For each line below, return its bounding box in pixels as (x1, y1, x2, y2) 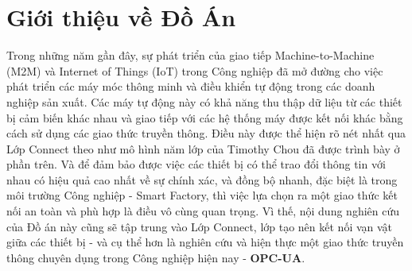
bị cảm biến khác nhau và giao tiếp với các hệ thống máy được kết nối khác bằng (6, 109, 403, 126)
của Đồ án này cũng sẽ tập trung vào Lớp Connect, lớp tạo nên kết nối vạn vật (6, 218, 393, 234)
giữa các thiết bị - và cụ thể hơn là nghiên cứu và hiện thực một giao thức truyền (6, 234, 404, 250)
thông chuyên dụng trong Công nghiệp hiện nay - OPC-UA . (6, 249, 305, 265)
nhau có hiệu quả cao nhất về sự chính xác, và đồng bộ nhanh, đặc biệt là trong (6, 171, 398, 188)
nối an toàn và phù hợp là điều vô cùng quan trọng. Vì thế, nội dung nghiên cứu (6, 203, 400, 219)
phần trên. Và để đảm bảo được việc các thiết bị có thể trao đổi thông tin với (6, 156, 386, 172)
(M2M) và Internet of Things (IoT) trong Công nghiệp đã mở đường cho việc (6, 62, 383, 79)
